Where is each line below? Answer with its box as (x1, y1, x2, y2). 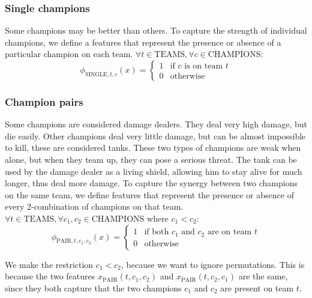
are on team (207, 228, 252, 237)
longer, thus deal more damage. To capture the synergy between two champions (5, 177, 298, 189)
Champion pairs (5, 94, 83, 109)
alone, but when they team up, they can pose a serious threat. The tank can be (5, 153, 297, 165)
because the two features (5, 270, 95, 282)
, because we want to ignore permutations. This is (121, 258, 305, 270)
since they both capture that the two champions (5, 281, 182, 294)
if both (144, 228, 169, 237)
